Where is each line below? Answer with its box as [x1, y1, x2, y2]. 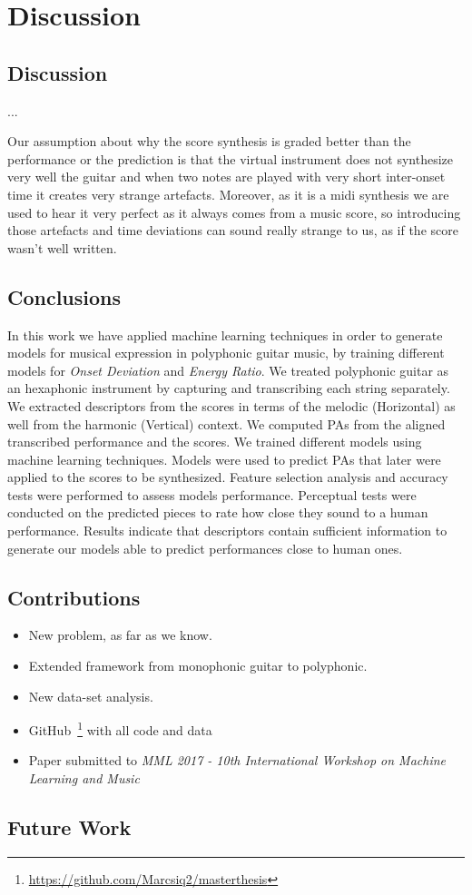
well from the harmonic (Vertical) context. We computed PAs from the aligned [7, 414, 446, 433]
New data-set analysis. [28, 686, 153, 705]
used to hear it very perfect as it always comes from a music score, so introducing [7, 202, 461, 221]
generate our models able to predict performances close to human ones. [7, 538, 403, 557]
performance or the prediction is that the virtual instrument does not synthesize [7, 149, 454, 168]
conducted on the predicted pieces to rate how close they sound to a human [7, 503, 428, 522]
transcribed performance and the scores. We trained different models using [7, 432, 422, 451]
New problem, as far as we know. [28, 625, 212, 644]
